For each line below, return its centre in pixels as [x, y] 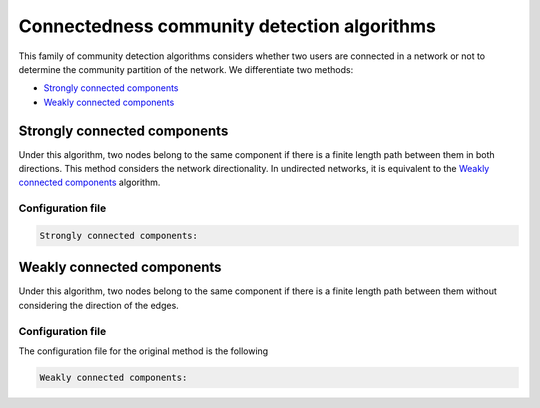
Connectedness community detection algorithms [227, 26]
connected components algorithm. [89, 182]
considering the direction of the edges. [98, 305]
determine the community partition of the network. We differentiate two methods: [186, 69]
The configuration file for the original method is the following [143, 351]
